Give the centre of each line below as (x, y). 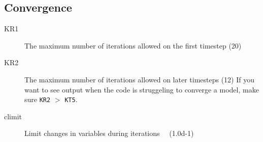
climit (13, 116)
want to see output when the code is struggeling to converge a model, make (142, 89)
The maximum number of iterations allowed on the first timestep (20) (133, 45)
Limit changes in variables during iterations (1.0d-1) (109, 133)
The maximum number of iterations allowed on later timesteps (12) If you (139, 79)
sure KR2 (38, 99)
